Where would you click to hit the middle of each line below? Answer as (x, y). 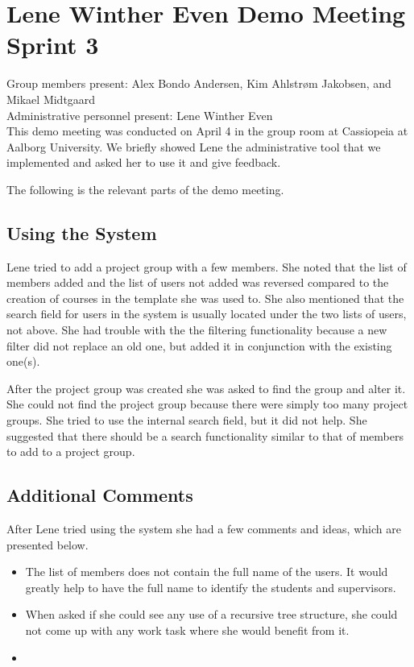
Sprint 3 (53, 45)
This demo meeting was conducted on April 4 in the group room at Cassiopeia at (207, 131)
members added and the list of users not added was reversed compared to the (198, 282)
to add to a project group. (71, 452)
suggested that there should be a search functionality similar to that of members (205, 435)
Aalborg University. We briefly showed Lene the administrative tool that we (194, 146)
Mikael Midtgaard (51, 99)
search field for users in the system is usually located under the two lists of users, (207, 314)
